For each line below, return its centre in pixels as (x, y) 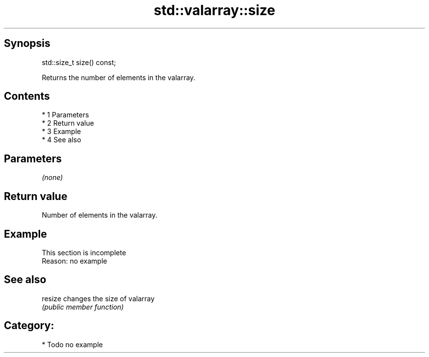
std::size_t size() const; (79, 62)
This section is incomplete (84, 252)
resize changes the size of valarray (98, 298)
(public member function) (83, 307)
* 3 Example (61, 132)
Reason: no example (74, 261)
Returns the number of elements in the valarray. (119, 77)
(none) (52, 178)
